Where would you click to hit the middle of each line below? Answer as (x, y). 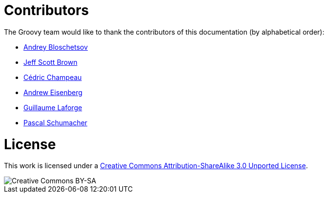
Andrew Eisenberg (53, 92)
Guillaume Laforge (53, 107)
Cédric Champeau (53, 77)
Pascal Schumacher (55, 122)
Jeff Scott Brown (51, 62)
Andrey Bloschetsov (56, 47)
